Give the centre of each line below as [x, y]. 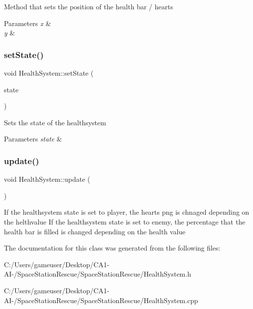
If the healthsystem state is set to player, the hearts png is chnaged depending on [127, 212]
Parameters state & [33, 139]
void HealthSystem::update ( [47, 179]
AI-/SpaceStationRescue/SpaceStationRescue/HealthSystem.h [98, 274]
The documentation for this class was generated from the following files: [112, 248]
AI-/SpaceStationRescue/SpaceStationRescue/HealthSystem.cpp [101, 300]
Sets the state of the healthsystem [55, 122]
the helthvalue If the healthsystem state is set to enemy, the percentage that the [125, 221]
